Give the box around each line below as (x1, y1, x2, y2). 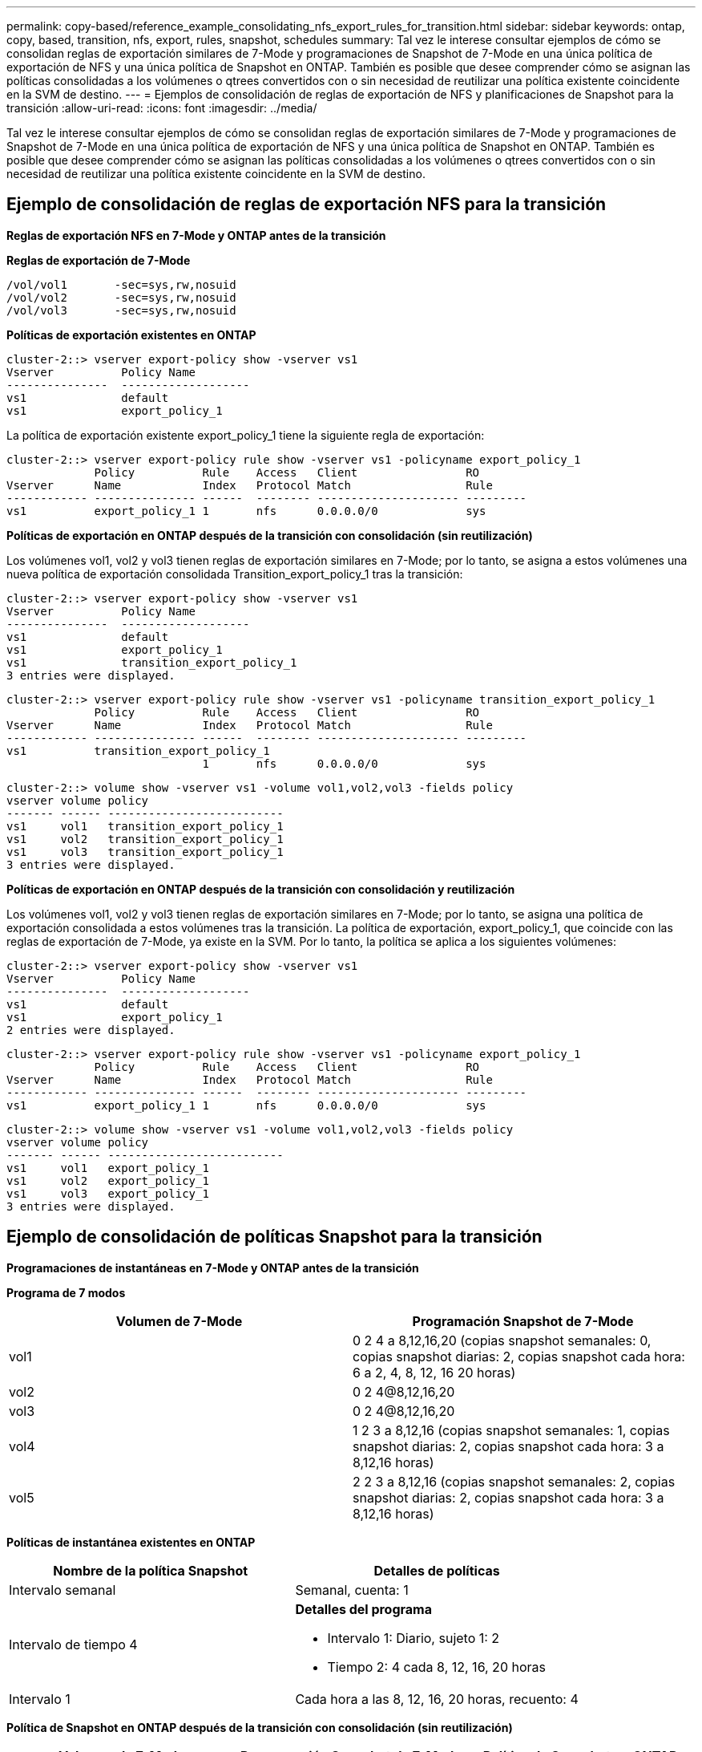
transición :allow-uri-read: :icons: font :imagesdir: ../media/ (6, 101, 317, 115)
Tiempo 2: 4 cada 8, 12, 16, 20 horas (327, 1658, 546, 1675)
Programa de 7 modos (6, 1285, 126, 1300)
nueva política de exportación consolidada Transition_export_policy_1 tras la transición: (6, 566, 463, 581)
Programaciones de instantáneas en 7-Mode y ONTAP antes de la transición (6, 1260, 419, 1275)
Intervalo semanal (9, 1581, 116, 1598)
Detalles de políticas (373, 1562, 500, 1579)
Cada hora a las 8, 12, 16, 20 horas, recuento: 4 (295, 1690, 579, 1707)
